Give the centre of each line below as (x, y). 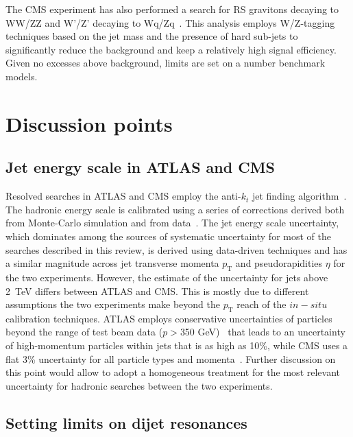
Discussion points (89, 123)
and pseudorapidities (279, 263)
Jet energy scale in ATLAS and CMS (141, 167)
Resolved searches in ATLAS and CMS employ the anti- (123, 196)
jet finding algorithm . (299, 196)
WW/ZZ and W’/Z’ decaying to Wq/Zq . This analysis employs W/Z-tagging (170, 22)
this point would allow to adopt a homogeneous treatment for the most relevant (173, 372)
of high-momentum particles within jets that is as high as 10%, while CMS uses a (177, 345)
